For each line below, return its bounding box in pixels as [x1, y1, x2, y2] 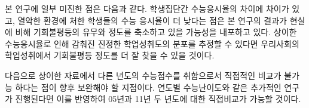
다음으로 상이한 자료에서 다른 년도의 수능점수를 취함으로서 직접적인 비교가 [5, 69, 282, 81]
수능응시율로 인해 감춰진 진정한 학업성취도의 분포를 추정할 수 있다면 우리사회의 [5, 37, 299, 50]
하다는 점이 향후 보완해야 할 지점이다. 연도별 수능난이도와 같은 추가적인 [15, 81, 282, 93]
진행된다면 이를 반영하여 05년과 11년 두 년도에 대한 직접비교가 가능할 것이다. [15, 92, 301, 105]
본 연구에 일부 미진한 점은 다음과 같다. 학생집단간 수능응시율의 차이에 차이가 [5, 2, 289, 14]
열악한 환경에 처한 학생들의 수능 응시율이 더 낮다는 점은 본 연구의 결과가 [17, 14, 287, 26]
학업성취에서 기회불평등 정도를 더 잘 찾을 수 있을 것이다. [5, 49, 215, 61]
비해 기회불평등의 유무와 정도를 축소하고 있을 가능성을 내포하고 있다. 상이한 [15, 26, 297, 38]
